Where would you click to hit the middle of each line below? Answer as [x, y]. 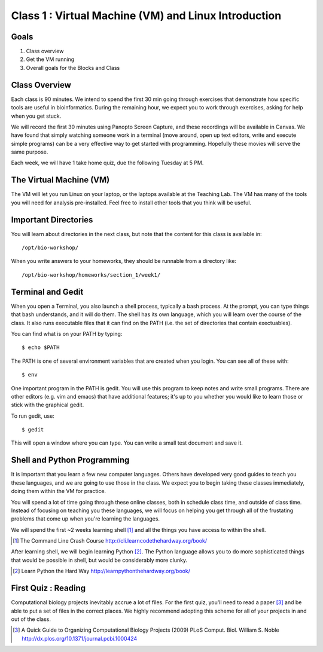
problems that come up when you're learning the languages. [86, 519]
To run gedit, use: [33, 416]
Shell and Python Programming [70, 460]
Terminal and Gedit [47, 292]
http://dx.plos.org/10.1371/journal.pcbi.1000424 [80, 638]
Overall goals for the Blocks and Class [73, 68]
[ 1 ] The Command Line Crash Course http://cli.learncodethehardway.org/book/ [110, 541]
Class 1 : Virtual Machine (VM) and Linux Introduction [146, 16]
